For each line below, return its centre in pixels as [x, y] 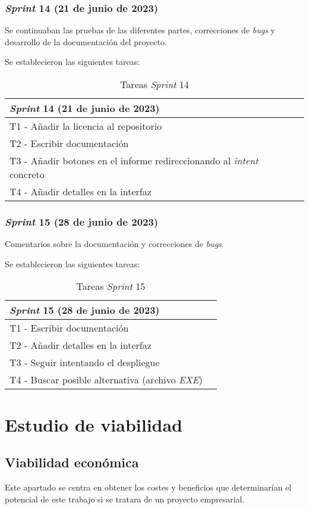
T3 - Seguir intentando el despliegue [85, 363]
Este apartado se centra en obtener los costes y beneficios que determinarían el [148, 487]
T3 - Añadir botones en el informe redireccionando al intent [134, 160]
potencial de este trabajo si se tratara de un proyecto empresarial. [125, 499]
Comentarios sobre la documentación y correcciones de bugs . [114, 244]
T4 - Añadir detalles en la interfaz [81, 191]
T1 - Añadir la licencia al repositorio [86, 126]
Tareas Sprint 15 [111, 286]
